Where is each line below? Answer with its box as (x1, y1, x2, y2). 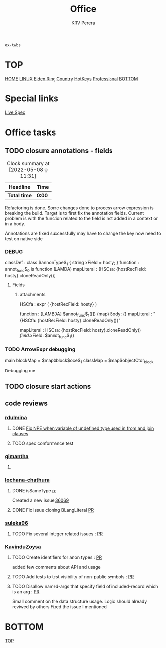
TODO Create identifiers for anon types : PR (12, 555, 102, 560)
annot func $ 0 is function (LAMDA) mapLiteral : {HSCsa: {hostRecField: (5, 266, 146, 273)
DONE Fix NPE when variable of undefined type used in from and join (12, 425, 154, 431)
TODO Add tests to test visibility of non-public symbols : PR (12, 573, 134, 580)
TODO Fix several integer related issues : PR (12, 531, 103, 537)
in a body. (5, 220, 26, 227)
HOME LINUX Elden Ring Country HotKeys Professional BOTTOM (5, 76, 138, 82)
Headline (9, 184, 31, 190)
